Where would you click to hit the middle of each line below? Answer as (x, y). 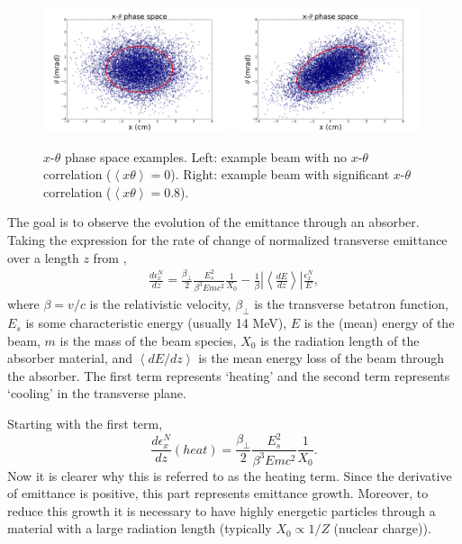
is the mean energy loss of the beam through (322, 358)
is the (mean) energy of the (379, 323)
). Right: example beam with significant (280, 174)
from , (110, 257)
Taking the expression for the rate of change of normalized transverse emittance (227, 239)
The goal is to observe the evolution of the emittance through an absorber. (213, 222)
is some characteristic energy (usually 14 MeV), (156, 323)
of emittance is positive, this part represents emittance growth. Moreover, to (218, 493)
